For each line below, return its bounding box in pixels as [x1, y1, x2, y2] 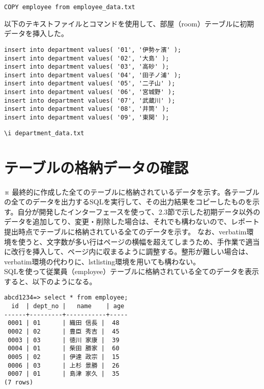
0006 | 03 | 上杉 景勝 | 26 [8, 362, 120, 369]
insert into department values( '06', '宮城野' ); [4, 88, 175, 96]
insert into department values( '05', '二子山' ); [4, 80, 175, 87]
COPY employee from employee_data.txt [4, 4, 135, 11]
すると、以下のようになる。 [4, 276, 97, 286]
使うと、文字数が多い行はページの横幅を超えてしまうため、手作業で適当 [18, 236, 260, 247]
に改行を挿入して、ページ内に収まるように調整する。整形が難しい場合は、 [4, 246, 253, 257]
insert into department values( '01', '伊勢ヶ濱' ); [4, 46, 182, 53]
